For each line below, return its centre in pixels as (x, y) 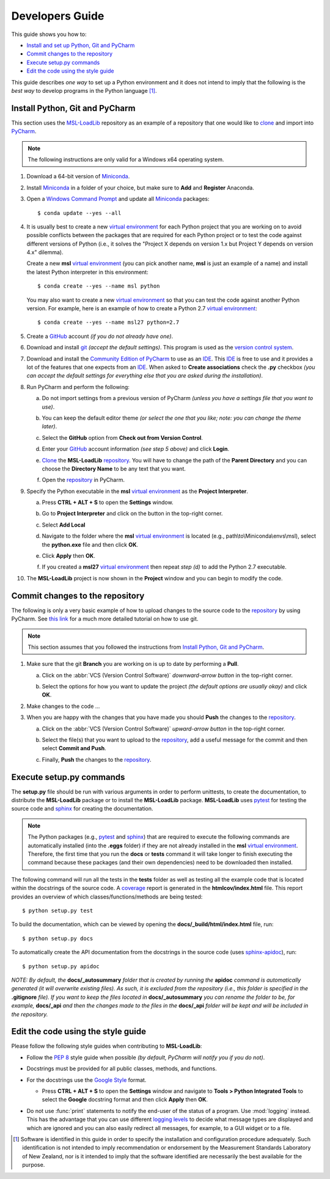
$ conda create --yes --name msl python (99, 286)
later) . (50, 426)
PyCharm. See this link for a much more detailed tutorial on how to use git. (105, 619)
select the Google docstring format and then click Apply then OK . (125, 1100)
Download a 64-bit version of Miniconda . (78, 177)
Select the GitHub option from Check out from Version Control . (122, 437)
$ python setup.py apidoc (61, 966)
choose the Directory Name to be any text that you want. (114, 469)
